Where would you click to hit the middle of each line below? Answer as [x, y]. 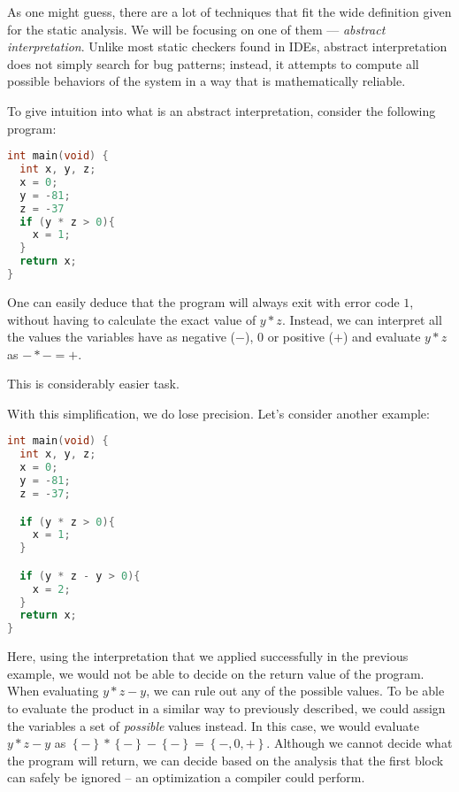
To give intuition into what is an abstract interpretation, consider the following [222, 110]
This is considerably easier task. [93, 384]
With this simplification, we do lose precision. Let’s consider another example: [218, 413]
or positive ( [301, 337]
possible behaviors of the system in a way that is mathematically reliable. [207, 81]
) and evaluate [382, 337]
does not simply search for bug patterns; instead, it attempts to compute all [213, 63]
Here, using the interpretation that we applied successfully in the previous [208, 656]
